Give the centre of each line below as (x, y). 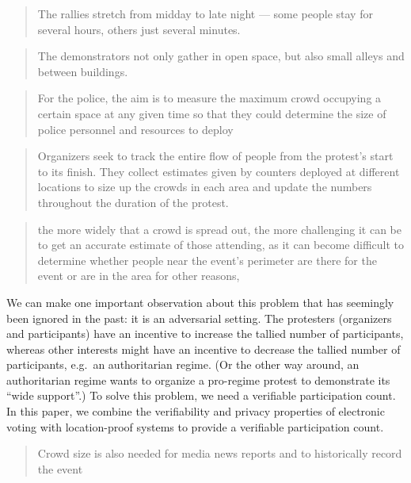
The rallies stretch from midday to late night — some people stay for (205, 13)
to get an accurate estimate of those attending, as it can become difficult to (221, 245)
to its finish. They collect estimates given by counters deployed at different (219, 171)
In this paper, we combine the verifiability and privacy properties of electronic (196, 411)
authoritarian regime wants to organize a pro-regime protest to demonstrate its (198, 379)
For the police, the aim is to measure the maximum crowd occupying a (209, 98)
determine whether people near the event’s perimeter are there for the (207, 260)
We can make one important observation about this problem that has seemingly (200, 302)
